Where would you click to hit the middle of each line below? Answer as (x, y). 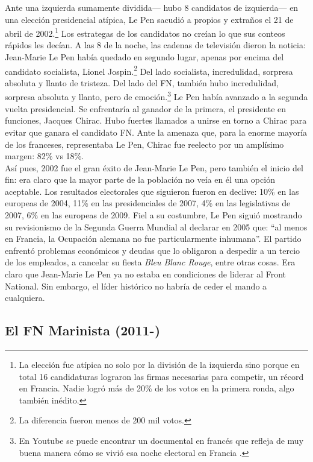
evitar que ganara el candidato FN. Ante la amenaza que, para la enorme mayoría (156, 132)
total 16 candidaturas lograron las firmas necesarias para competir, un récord (161, 376)
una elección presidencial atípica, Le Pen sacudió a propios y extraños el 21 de (149, 19)
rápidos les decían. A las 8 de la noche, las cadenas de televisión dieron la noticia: (155, 45)
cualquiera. (25, 298)
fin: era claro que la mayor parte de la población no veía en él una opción (140, 179)
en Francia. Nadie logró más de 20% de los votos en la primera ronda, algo (156, 388)
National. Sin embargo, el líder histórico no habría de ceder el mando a (136, 286)
